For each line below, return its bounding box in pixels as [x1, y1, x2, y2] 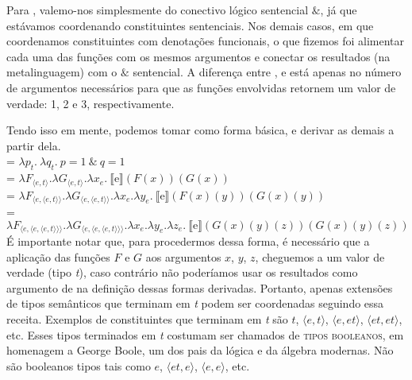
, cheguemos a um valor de [255, 248, 385, 265]
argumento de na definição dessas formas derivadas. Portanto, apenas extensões [6, 279, 393, 296]
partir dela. [6, 137, 61, 153]
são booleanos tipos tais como [6, 357, 151, 374]
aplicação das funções [6, 248, 110, 265]
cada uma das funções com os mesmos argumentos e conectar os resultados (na [6, 48, 391, 64]
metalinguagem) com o [6, 64, 117, 80]
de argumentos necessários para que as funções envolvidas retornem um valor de [6, 79, 396, 95]
